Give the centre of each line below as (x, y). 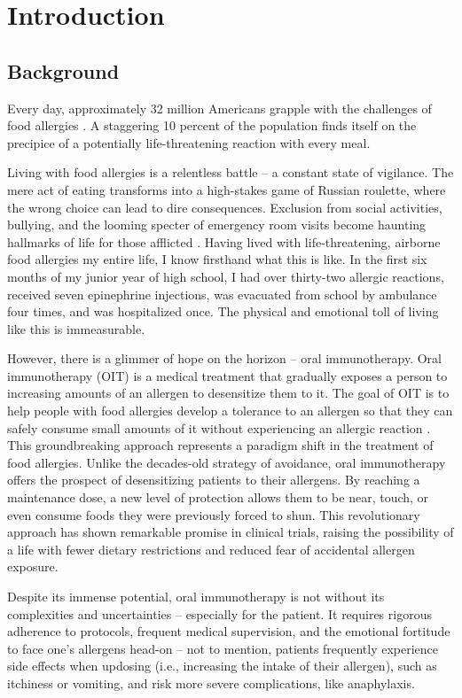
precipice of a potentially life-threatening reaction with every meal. (189, 142)
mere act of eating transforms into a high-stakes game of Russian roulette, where (227, 189)
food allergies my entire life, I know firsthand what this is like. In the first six (217, 259)
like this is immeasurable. (76, 328)
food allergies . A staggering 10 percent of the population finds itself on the (212, 125)
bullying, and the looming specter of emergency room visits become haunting (217, 225)
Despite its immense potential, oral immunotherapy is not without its (196, 597)
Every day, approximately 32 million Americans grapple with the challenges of (219, 108)
